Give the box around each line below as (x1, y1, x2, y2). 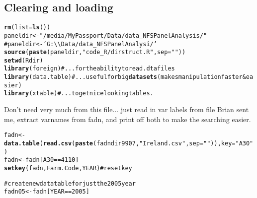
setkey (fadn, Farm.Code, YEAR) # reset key (4, 164, 132, 172)
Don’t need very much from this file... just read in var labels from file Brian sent (4, 104, 249, 115)
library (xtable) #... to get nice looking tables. (4, 90, 154, 97)
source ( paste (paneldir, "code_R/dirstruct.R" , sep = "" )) (4, 49, 186, 56)
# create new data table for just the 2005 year (4, 180, 136, 187)
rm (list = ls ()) (4, 24, 51, 31)
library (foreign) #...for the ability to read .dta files (4, 65, 175, 72)
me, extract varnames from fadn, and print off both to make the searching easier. (4, 114, 251, 124)
